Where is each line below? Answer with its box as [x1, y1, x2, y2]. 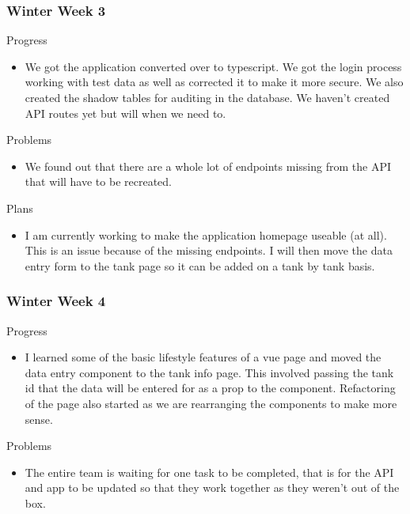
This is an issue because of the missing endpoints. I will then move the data [25, 242, 393, 259]
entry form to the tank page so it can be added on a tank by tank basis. [25, 257, 375, 274]
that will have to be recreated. [25, 173, 172, 190]
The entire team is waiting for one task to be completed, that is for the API [25, 463, 394, 480]
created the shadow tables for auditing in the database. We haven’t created [25, 89, 390, 105]
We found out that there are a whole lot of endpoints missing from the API [25, 157, 391, 174]
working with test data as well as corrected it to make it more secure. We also [25, 74, 404, 90]
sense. [25, 410, 53, 427]
